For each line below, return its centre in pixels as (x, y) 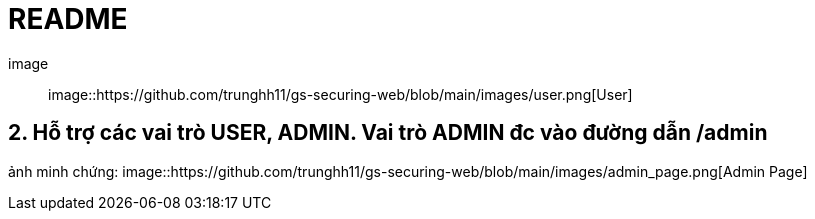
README (68, 19)
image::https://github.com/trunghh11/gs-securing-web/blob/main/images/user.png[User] (340, 94)
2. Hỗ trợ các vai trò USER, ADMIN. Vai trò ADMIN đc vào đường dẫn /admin (388, 133)
